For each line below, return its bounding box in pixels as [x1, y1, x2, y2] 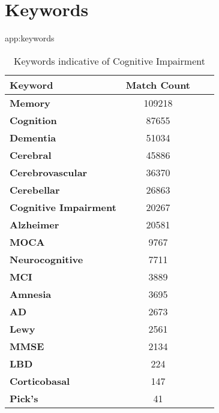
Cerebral [10, 147, 52, 162]
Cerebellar [10, 182, 60, 197]
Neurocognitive [10, 252, 83, 266]
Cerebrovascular [10, 165, 88, 179]
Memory [10, 95, 50, 110]
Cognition [10, 113, 57, 127]
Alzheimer [10, 217, 59, 231]
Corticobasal [10, 373, 70, 388]
